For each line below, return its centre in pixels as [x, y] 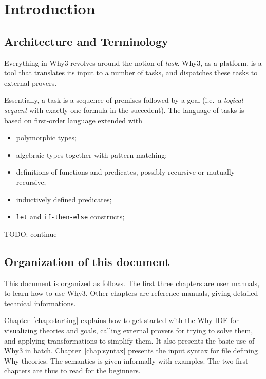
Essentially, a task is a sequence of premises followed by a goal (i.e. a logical [124, 100]
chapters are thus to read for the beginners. [72, 371]
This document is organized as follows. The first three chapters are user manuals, [132, 283]
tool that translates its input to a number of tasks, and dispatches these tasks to [131, 73]
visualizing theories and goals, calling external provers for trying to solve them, [129, 330]
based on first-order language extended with [73, 120]
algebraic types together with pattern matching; [92, 154]
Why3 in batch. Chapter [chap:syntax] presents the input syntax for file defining [131, 350]
